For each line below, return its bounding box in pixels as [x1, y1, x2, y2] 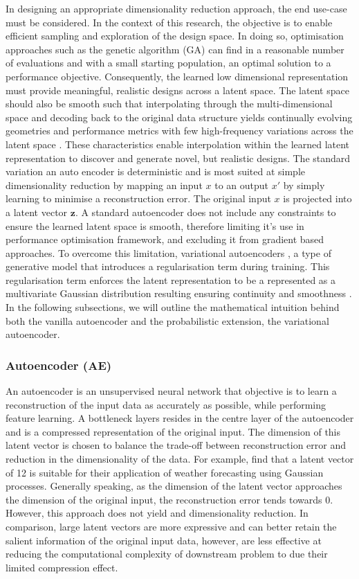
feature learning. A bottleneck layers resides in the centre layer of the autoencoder [6, 411, 354, 425]
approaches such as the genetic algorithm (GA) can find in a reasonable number [6, 42, 344, 56]
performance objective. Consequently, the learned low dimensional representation [6, 69, 349, 83]
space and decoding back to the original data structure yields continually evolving [6, 109, 353, 124]
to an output [214, 177, 268, 192]
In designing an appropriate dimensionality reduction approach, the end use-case [6, 1, 347, 15]
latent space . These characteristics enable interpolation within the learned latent [6, 136, 350, 151]
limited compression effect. [6, 560, 118, 574]
